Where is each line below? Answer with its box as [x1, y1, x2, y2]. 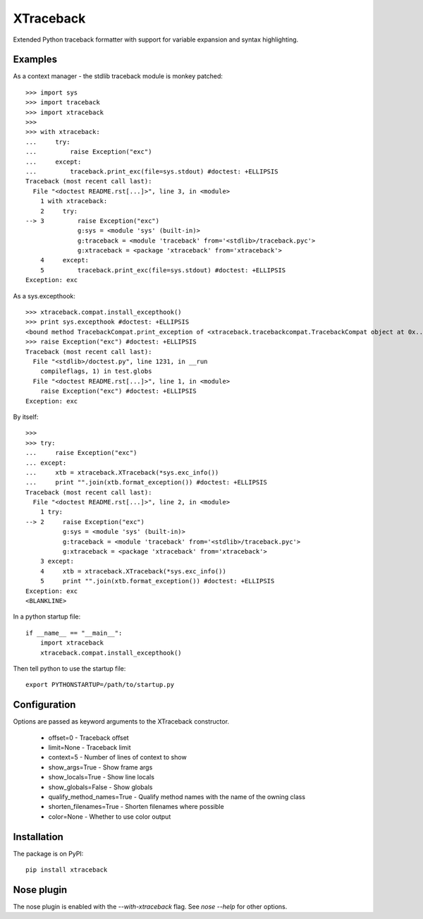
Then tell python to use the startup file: [13, 664, 126, 673]
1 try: [39, 508, 63, 516]
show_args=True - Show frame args [48, 762, 153, 772]
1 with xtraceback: [39, 197, 108, 205]
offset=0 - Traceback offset [48, 734, 130, 742]
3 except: [39, 557, 74, 566]
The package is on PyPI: [13, 849, 84, 858]
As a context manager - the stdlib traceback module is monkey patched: [13, 72, 223, 80]
